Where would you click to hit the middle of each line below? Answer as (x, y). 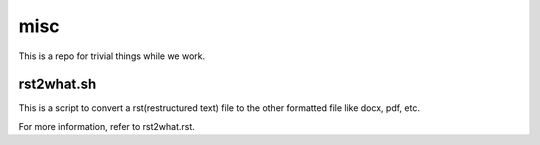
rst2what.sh (57, 84)
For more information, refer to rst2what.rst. (106, 126)
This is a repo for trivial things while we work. (112, 56)
